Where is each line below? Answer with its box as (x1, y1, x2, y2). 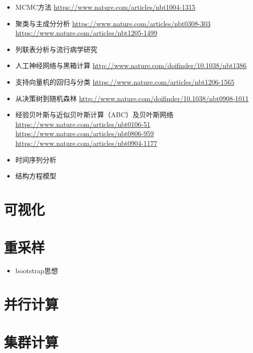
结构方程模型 (15, 171, 56, 181)
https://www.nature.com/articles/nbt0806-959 (15, 128, 154, 139)
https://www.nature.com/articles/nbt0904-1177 (15, 138, 157, 148)
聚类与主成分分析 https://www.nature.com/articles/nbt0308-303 (15, 18, 211, 28)
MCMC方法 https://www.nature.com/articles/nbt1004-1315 (15, 2, 196, 12)
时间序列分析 (15, 154, 56, 164)
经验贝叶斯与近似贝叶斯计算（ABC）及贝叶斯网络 (15, 109, 174, 120)
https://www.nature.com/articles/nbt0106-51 (15, 119, 150, 129)
